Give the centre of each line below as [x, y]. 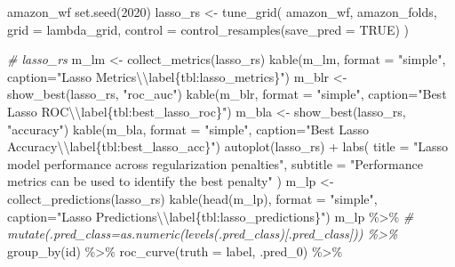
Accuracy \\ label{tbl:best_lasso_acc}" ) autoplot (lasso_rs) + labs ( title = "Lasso [228, 146]
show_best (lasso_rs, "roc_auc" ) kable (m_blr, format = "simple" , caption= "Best [227, 94]
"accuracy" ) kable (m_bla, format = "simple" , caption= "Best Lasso [188, 129]
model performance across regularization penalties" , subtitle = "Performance [215, 163]
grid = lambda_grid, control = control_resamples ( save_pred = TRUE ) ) [208, 29]
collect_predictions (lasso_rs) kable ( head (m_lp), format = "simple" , [192, 198]
